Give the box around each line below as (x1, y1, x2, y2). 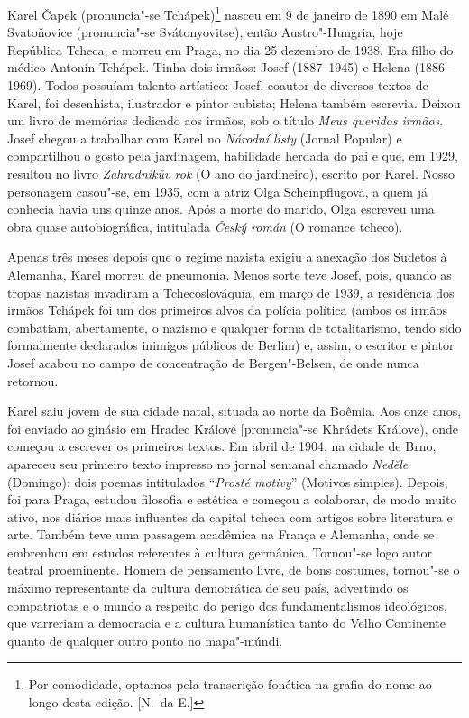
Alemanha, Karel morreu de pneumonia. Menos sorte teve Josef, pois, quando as (7, 264, 452, 283)
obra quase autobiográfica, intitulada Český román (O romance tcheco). (7, 216, 403, 235)
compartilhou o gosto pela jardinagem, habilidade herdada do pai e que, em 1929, (7, 146, 458, 165)
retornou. (7, 371, 59, 390)
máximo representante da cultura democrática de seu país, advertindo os (7, 578, 409, 597)
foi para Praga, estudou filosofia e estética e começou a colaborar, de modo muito (7, 490, 457, 509)
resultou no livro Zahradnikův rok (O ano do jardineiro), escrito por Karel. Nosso (7, 164, 455, 182)
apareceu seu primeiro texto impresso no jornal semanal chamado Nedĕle (7, 454, 409, 473)
